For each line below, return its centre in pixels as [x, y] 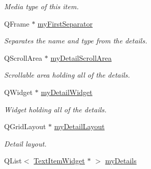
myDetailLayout [79, 126]
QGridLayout [25, 126]
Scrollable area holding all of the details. [67, 75]
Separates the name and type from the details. [76, 41]
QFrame [17, 23]
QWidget [18, 92]
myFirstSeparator [65, 23]
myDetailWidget [67, 92]
